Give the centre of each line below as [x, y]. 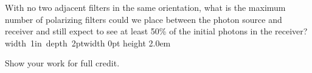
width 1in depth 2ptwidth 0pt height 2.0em [88, 43]
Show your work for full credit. [62, 63]
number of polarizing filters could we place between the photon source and [144, 19]
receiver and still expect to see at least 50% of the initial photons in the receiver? [156, 31]
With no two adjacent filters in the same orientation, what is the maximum [145, 7]
